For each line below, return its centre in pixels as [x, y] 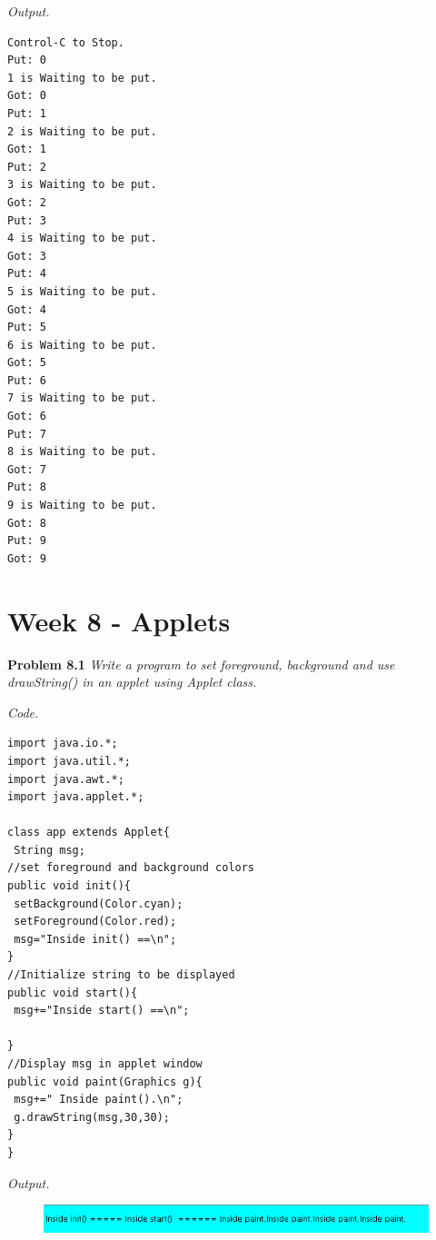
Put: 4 [27, 274]
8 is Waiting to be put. [82, 452]
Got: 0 [27, 96]
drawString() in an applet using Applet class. [132, 682]
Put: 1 [27, 113]
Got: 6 [27, 417]
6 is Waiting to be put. [82, 345]
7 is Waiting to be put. [82, 398]
